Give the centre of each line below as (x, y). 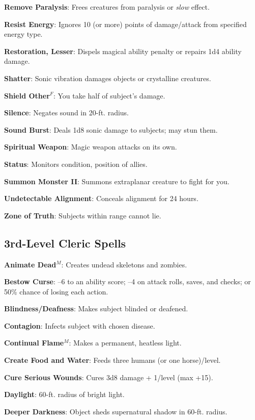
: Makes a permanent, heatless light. (125, 343)
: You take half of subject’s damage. (109, 95)
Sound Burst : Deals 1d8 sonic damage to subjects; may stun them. (111, 129)
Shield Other (27, 95)
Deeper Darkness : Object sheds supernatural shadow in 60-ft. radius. (116, 411)
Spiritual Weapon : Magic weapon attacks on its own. (91, 147)
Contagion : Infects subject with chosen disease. (80, 325)
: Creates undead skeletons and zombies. (124, 264)
